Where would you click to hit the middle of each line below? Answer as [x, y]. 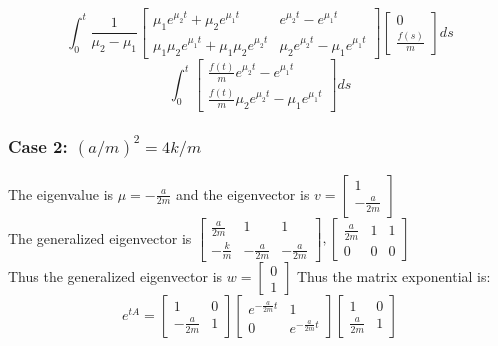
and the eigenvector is [242, 193]
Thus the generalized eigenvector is [115, 276]
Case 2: [38, 145]
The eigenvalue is [61, 193]
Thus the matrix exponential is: [393, 276]
